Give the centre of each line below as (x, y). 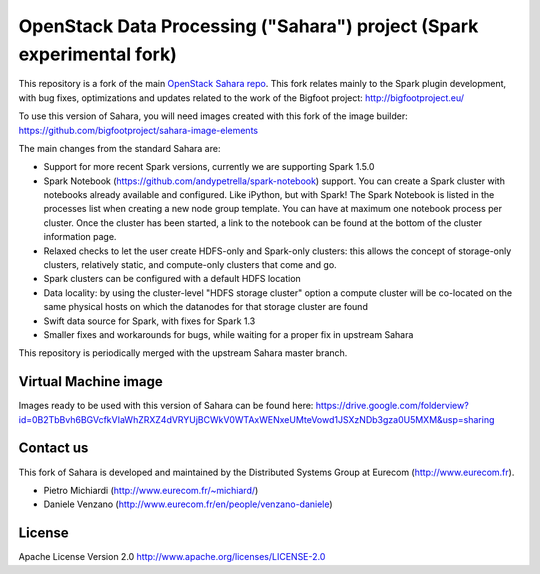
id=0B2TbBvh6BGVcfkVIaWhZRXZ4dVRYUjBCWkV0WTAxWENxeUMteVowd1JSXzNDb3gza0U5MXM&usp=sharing (256, 419)
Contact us (53, 448)
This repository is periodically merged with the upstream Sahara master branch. (183, 353)
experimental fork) (97, 54)
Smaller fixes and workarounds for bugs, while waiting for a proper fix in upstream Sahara (228, 334)
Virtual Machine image (91, 381)
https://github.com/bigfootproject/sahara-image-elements (138, 130)
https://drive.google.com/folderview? (392, 406)
